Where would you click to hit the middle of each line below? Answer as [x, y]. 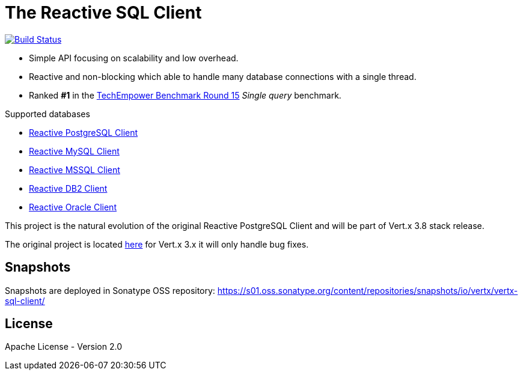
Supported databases [47, 114]
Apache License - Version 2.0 [64, 347]
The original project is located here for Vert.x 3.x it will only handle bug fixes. [157, 244]
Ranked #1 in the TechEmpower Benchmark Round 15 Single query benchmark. [185, 95]
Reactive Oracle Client [73, 207]
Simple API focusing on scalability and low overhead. [134, 58]
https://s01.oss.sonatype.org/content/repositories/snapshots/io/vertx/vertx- [368, 290]
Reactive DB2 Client [68, 188]
